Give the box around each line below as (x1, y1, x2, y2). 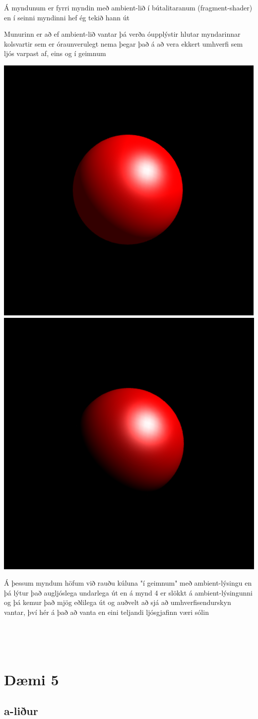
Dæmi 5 (4, 669, 59, 689)
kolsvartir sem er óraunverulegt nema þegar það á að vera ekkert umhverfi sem (4, 38, 243, 49)
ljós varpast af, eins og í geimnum (4, 48, 106, 59)
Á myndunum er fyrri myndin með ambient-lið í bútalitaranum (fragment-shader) (4, 2, 253, 12)
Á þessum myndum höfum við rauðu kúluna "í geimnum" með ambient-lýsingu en (4, 578, 252, 588)
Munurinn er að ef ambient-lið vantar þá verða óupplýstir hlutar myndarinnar (4, 29, 241, 39)
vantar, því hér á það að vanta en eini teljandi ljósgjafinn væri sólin (4, 606, 209, 617)
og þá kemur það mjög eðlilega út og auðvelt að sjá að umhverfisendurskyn (4, 597, 231, 607)
